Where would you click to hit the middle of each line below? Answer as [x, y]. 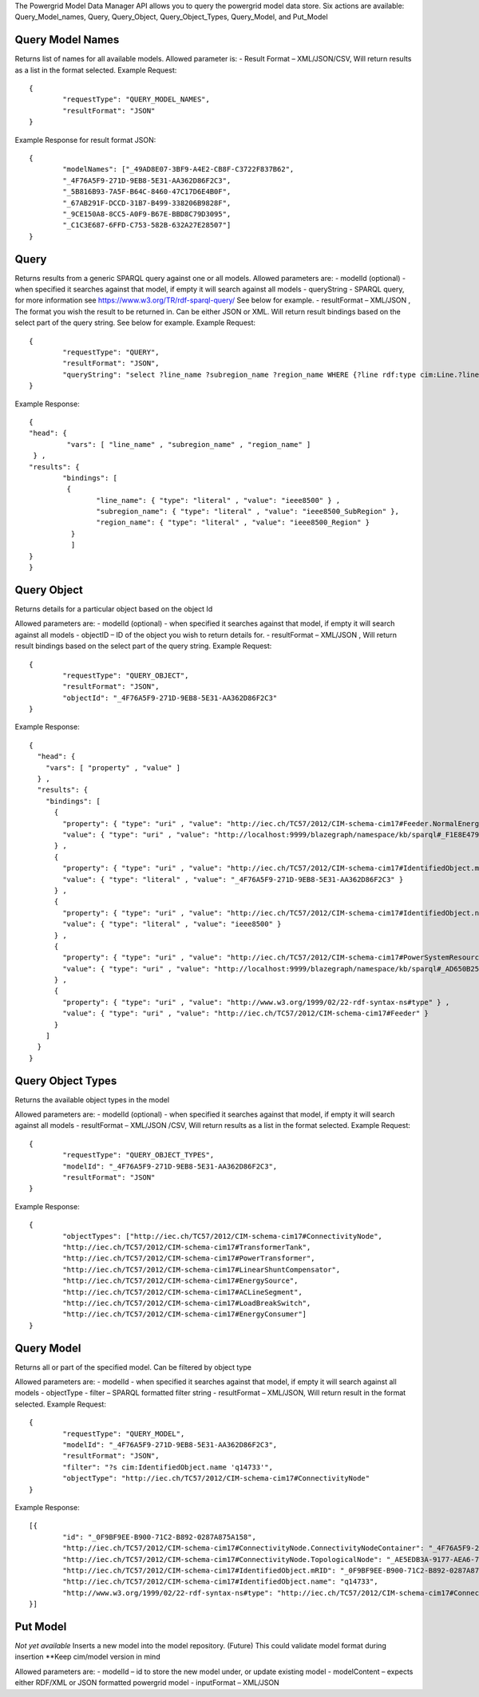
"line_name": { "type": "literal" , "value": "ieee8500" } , [218, 500]
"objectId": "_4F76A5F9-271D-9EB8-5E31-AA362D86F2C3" [170, 698]
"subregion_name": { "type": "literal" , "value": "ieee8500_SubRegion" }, [247, 512]
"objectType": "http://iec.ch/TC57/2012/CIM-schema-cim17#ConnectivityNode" [216, 1478]
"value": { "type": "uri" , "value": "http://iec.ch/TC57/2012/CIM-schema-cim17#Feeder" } [245, 1013]
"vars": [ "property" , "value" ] [113, 767]
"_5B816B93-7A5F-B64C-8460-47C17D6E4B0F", [147, 192]
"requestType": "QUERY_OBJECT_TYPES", [139, 1155]
